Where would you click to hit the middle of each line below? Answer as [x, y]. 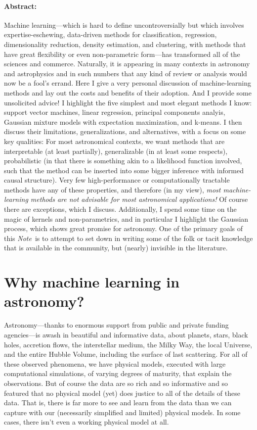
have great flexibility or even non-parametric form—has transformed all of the [122, 54]
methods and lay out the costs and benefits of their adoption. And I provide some [128, 92]
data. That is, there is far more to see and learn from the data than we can [118, 403]
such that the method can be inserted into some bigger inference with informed [124, 170]
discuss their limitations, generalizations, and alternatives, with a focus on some [125, 131]
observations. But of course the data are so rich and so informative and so [116, 383]
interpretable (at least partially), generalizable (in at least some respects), [116, 151]
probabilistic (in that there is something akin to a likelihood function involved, [123, 161]
